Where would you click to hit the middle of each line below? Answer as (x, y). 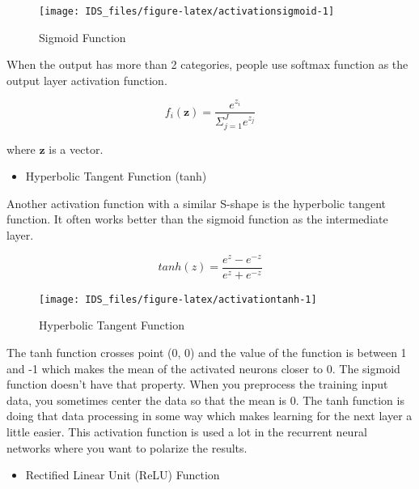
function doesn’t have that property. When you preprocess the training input (197, 384)
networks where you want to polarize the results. (127, 447)
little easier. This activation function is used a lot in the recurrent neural (187, 431)
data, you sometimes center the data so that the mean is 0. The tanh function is (205, 400)
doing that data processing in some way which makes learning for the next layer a (209, 416)
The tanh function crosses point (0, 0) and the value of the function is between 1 (207, 353)
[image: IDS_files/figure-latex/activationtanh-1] (178, 299)
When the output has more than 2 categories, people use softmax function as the (207, 64)
